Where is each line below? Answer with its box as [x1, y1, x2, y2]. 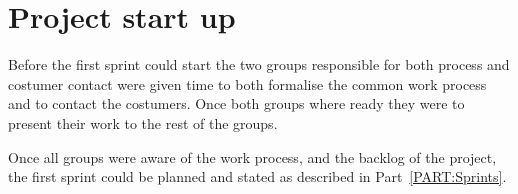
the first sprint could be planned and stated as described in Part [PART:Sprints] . [8, 166, 507, 187]
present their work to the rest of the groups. [8, 112, 278, 133]
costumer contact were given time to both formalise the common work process [8, 73, 487, 94]
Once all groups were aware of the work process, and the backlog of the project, [8, 146, 497, 167]
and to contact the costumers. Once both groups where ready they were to [8, 93, 465, 114]
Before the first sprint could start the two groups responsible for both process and [8, 54, 510, 75]
